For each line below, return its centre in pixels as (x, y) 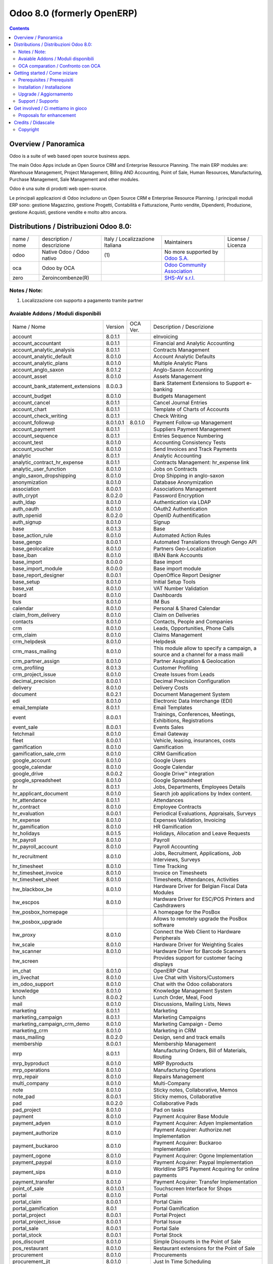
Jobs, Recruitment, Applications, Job (197, 853)
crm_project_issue (34, 674)
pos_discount (28, 1242)
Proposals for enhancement (47, 115)
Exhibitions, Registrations (183, 720)
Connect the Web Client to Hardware (197, 932)
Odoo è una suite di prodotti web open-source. (58, 189)
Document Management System (192, 694)
